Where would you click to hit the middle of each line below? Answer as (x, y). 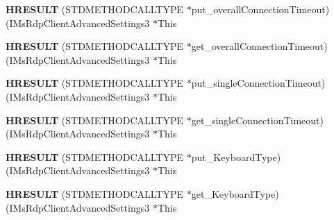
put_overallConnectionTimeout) (260, 9)
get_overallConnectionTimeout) (259, 46)
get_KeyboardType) (235, 193)
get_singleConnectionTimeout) (257, 120)
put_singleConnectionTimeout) (258, 83)
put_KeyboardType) (236, 156)
